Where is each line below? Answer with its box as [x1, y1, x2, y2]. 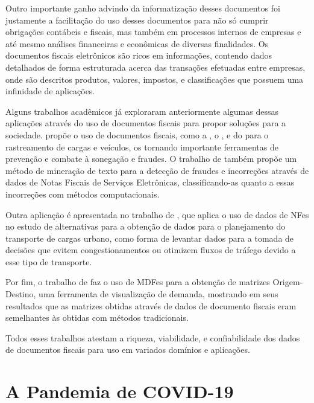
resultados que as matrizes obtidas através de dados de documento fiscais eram [5, 299, 297, 312]
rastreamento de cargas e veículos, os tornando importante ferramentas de [5, 140, 278, 153]
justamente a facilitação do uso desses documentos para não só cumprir [5, 13, 269, 26]
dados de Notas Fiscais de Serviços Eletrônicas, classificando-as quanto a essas [5, 176, 295, 189]
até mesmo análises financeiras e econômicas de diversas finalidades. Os [5, 37, 269, 50]
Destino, [5, 288, 36, 300]
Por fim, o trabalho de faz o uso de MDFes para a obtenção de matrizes [5, 276, 270, 288]
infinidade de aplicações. [5, 85, 95, 97]
